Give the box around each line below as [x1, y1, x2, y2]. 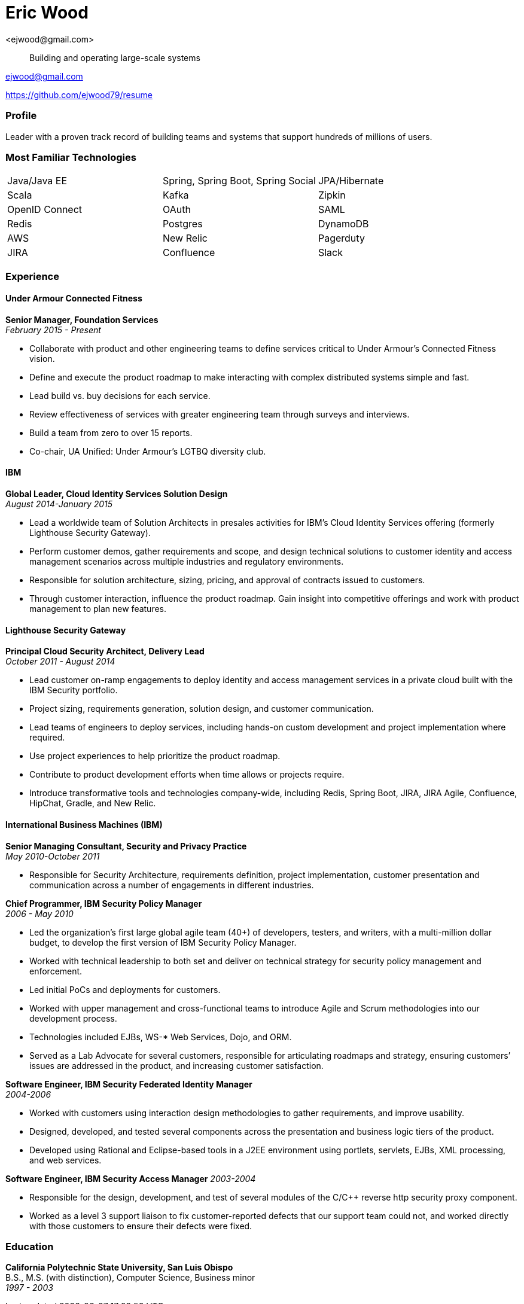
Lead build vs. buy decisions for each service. [29, 390, 211, 401]
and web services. [29, 1154, 102, 1165]
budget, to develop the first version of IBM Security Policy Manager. [29, 937, 297, 947]
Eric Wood [5, 2, 89, 23]
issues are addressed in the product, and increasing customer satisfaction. [29, 1060, 324, 1071]
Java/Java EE [7, 175, 68, 187]
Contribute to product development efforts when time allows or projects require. [29, 769, 345, 780]
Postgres [162, 218, 203, 230]
